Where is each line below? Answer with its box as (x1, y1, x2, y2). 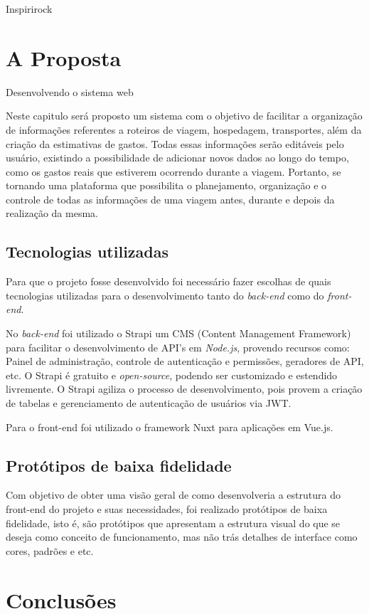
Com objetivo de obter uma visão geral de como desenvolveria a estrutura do (6, 487, 341, 502)
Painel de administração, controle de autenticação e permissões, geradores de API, (6, 354, 364, 369)
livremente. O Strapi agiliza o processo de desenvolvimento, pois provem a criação (6, 381, 363, 396)
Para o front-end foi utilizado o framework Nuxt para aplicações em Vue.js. (6, 419, 333, 434)
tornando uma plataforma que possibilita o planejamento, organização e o (6, 178, 327, 193)
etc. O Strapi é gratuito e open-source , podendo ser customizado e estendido (6, 367, 338, 382)
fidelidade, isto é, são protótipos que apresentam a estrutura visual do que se (6, 515, 341, 530)
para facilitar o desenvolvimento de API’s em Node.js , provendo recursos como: (6, 339, 350, 354)
